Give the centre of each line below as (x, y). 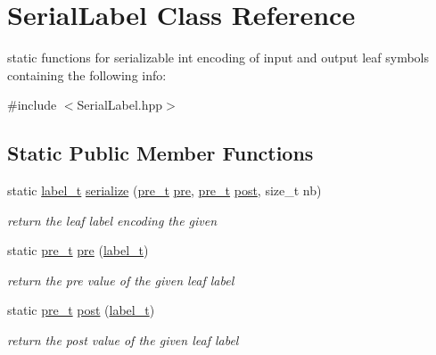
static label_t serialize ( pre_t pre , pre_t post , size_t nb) (165, 190)
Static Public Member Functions (160, 153)
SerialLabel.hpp (120, 105)
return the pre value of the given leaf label (121, 280)
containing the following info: (87, 74)
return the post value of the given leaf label (123, 340)
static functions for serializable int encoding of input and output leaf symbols (218, 58)
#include (32, 105)
